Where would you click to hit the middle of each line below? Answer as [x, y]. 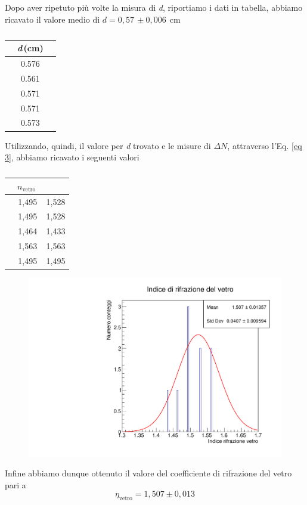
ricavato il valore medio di [52, 19]
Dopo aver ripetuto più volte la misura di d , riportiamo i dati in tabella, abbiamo [154, 7]
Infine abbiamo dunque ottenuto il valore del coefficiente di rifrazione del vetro [148, 473]
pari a [15, 484]
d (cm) [30, 48]
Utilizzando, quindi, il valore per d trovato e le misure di [108, 145]
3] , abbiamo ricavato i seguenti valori [72, 157]
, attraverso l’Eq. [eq [265, 145]
